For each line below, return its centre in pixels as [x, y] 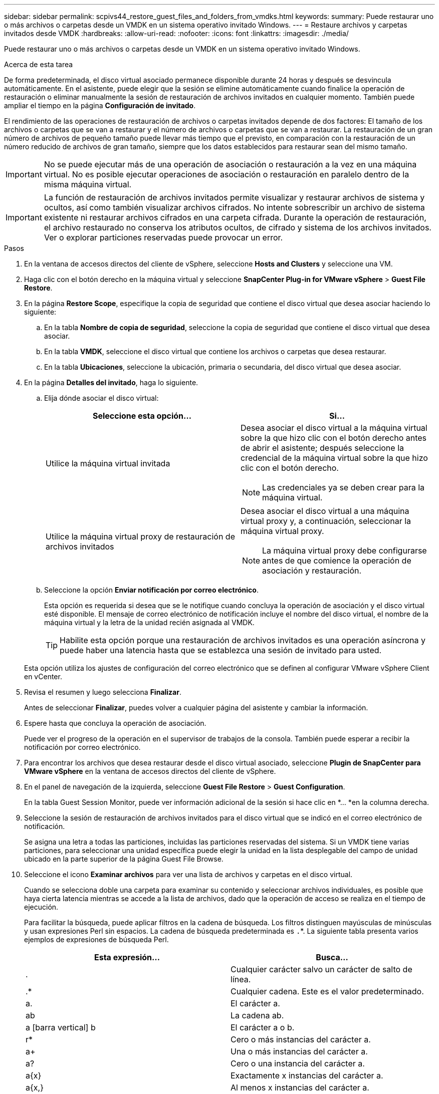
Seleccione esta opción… [142, 416]
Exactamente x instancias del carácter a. [307, 1075]
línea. [241, 979]
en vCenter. [43, 676]
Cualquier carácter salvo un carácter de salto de [321, 969]
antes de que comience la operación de [337, 561]
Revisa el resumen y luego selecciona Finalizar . [103, 692]
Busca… [332, 957]
